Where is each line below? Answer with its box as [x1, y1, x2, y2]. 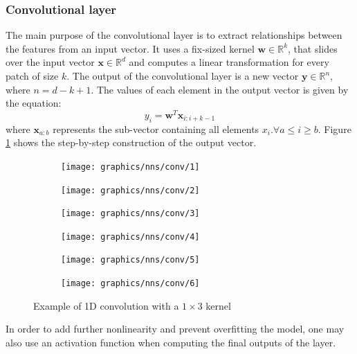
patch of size [6, 69, 59, 82]
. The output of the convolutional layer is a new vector [66, 69, 299, 82]
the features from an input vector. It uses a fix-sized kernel [6, 41, 255, 55]
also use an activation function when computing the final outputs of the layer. [6, 335, 336, 349]
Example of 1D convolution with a [33, 298, 179, 312]
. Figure [318, 121, 351, 136]
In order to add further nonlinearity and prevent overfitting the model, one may [6, 321, 345, 336]
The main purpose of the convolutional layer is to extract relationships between [6, 28, 342, 42]
